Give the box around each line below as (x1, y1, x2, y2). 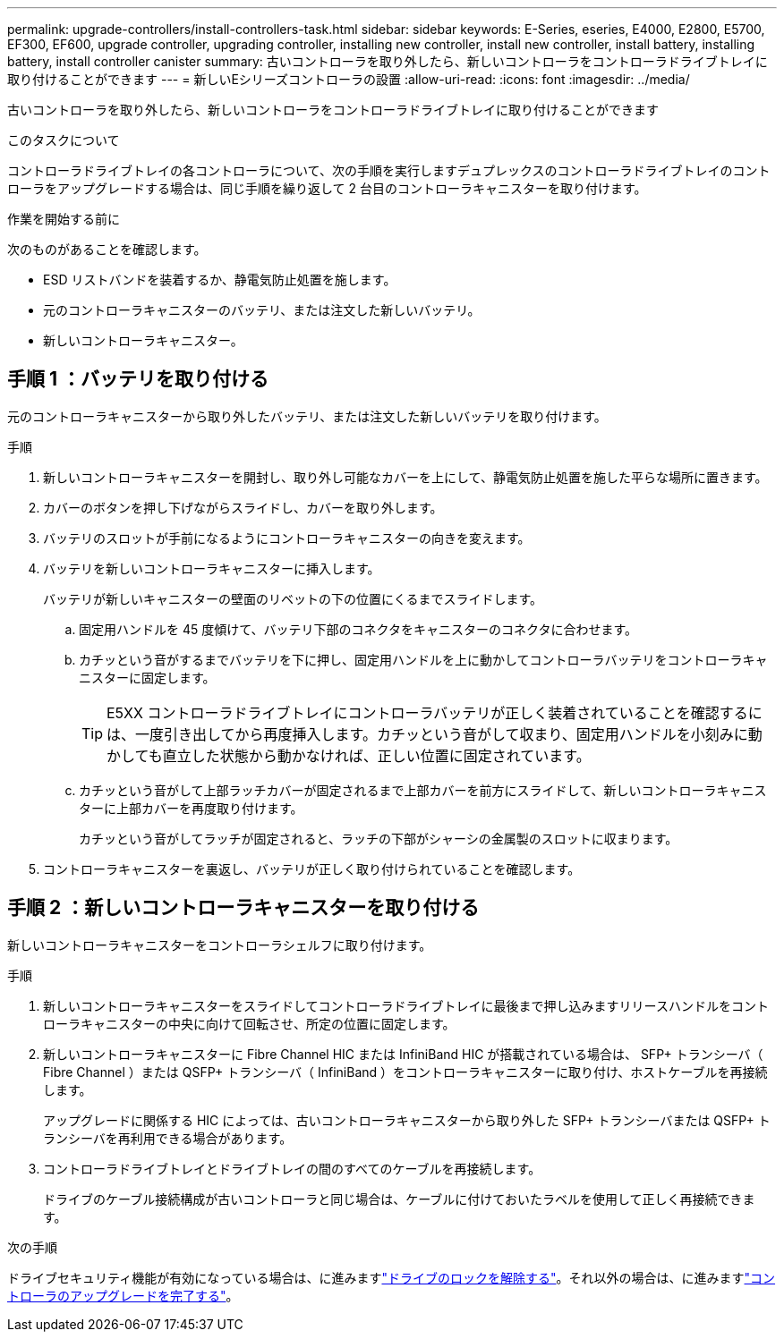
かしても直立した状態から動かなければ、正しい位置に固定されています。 (107, 746, 591, 765)
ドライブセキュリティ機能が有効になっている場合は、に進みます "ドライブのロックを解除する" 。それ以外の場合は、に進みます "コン (7, 1269, 776, 1285)
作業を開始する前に (7, 211, 120, 226)
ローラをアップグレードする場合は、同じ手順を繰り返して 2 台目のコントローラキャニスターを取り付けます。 (7, 181, 647, 196)
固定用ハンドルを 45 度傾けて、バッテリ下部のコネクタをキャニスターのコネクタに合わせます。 (79, 621, 638, 637)
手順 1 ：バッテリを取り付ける (7, 368, 268, 391)
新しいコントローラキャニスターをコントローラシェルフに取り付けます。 (7, 936, 432, 953)
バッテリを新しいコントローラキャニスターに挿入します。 (43, 560, 380, 576)
